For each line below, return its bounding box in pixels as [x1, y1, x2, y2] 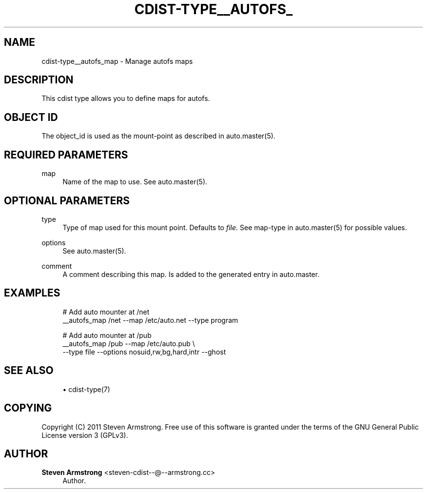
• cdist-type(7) [62, 385, 110, 394]
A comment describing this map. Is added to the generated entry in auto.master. [62, 270, 320, 278]
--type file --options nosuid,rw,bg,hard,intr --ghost [62, 347, 226, 356]
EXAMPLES [4, 287, 60, 299]
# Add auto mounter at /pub [62, 331, 152, 339]
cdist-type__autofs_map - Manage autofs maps [41, 57, 193, 65]
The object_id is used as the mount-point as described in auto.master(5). [41, 132, 275, 140]
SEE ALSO [4, 364, 54, 377]
